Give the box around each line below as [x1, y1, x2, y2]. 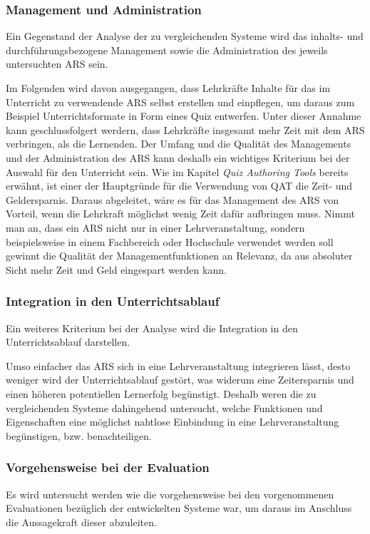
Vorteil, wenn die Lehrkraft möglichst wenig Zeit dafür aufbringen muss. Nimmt [6, 206, 355, 221]
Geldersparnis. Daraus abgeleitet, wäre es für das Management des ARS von [6, 192, 339, 207]
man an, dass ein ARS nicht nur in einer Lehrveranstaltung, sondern [6, 220, 305, 235]
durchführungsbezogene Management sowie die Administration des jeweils [6, 42, 328, 57]
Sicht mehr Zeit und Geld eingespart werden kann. [6, 262, 227, 277]
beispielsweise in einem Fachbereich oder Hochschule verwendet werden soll [6, 234, 334, 249]
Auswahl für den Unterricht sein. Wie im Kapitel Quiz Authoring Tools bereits [6, 164, 349, 179]
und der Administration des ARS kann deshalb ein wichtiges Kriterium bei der [6, 150, 350, 165]
